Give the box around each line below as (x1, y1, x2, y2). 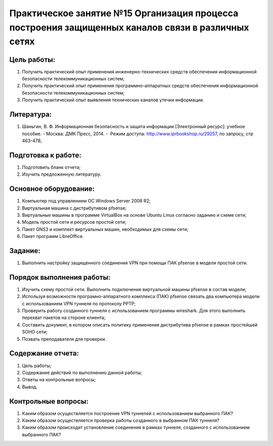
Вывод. (22, 384, 38, 390)
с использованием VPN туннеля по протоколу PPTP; (22, 300, 136, 306)
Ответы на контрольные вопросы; (22, 377, 96, 383)
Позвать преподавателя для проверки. (22, 336, 107, 342)
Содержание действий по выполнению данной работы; (22, 370, 143, 376)
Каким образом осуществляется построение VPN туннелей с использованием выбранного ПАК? (22, 410, 234, 416)
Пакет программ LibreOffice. (22, 233, 84, 239)
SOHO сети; (22, 329, 48, 335)
